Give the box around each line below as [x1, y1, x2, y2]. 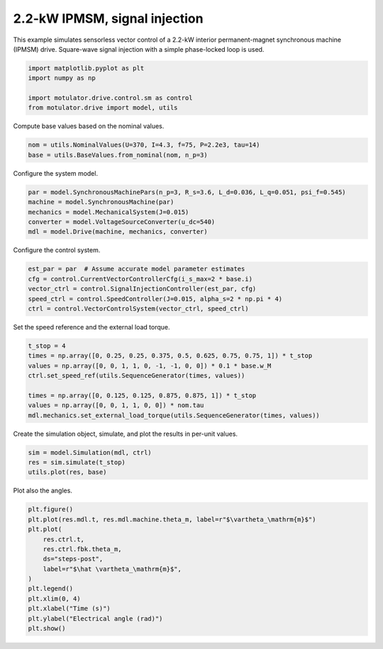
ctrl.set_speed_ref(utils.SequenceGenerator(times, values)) [28, 372, 245, 380]
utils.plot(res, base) [28, 468, 107, 476]
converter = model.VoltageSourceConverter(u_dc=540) [28, 218, 216, 226]
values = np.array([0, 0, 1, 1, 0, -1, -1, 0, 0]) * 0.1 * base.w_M [28, 361, 272, 370]
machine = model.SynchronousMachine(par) [28, 198, 174, 206]
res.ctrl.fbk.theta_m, [43, 545, 122, 553]
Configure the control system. [13, 246, 101, 254]
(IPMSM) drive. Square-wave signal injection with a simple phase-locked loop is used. [13, 45, 265, 53]
